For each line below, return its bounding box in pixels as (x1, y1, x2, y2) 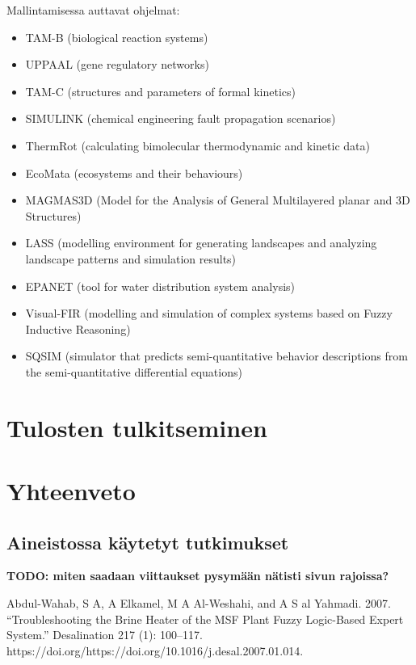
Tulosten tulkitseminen (6, 410, 267, 444)
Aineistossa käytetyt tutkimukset (6, 529, 289, 554)
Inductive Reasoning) (25, 320, 131, 337)
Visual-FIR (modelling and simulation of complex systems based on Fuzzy (25, 305, 393, 322)
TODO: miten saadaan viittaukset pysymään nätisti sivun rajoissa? (6, 567, 389, 584)
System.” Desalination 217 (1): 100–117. (6, 626, 204, 643)
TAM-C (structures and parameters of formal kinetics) (25, 82, 296, 99)
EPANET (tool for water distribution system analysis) (25, 277, 296, 294)
